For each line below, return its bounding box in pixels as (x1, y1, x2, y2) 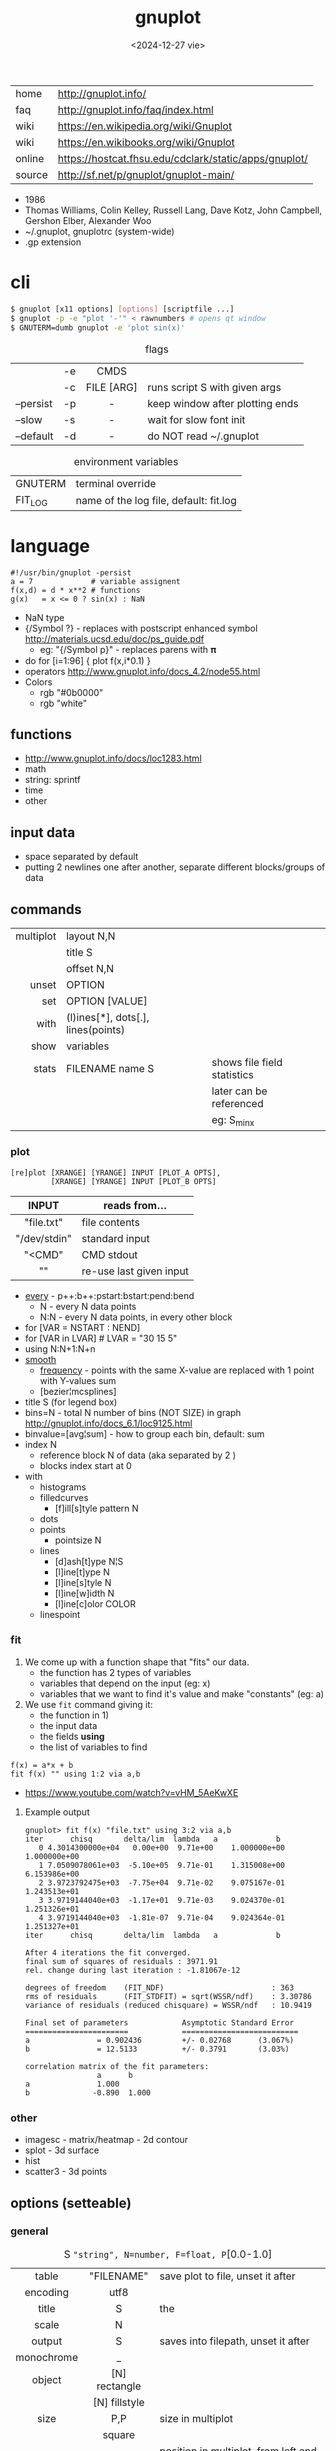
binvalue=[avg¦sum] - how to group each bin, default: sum (24, 1427, 265, 1440)
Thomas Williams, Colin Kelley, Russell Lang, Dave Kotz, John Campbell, (24, 204, 323, 216)
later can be (211, 1084, 268, 1098)
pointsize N (54, 1534, 102, 1546)
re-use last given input (81, 1264, 190, 1278)
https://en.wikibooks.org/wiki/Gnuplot (57, 135, 235, 149)
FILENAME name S (66, 1062, 155, 1076)
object (31, 2372, 62, 2386)
